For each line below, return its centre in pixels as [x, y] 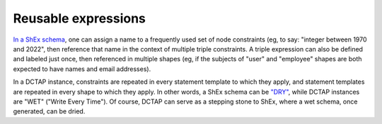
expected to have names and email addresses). [82, 69]
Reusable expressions [80, 18]
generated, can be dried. [49, 111]
